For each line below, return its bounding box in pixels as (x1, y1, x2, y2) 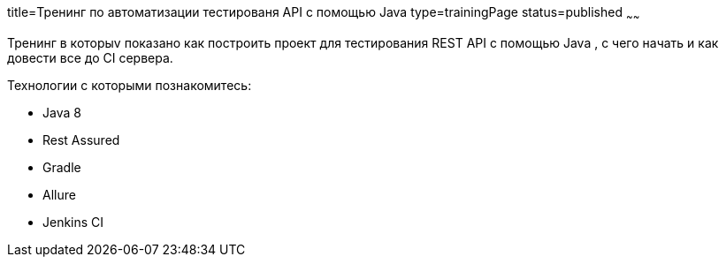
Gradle (42, 159, 81, 175)
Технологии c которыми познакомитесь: (7, 77, 252, 93)
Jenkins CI (42, 214, 104, 230)
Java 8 (42, 104, 81, 120)
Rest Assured (42, 132, 120, 147)
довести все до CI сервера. (7, 49, 173, 65)
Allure (42, 186, 76, 202)
